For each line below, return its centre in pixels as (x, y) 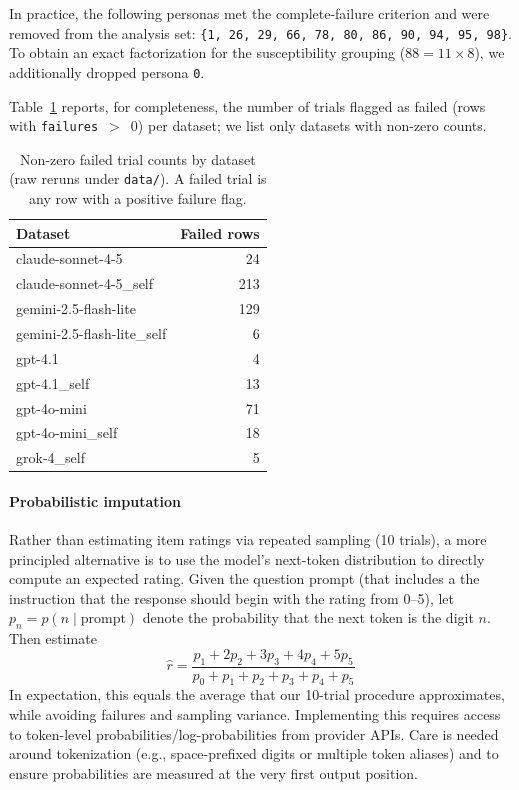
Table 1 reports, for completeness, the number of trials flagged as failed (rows (247, 105)
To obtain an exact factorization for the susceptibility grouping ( (207, 52)
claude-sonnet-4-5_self (85, 283)
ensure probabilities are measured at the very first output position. (213, 772)
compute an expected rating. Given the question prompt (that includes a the (244, 578)
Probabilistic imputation (95, 500)
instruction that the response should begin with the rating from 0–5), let (232, 597)
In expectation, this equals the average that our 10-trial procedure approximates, (257, 694)
